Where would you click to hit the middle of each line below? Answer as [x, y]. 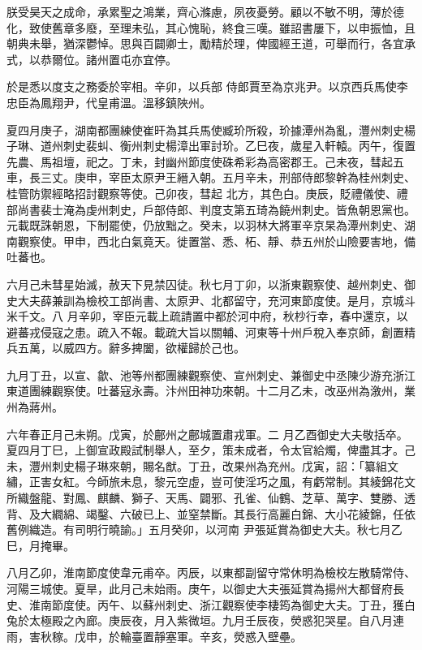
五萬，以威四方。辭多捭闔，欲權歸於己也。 [131, 348]
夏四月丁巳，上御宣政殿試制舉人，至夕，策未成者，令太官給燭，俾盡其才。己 [211, 450]
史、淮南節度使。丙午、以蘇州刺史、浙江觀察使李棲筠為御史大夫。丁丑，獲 [205, 604]
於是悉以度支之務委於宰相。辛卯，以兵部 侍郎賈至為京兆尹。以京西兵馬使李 [207, 86]
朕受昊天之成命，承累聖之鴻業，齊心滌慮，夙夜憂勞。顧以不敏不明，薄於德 [205, 11]
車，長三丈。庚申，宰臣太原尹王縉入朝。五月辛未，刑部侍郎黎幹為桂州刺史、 [211, 177]
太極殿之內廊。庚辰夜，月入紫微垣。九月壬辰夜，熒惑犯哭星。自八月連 [216, 620]
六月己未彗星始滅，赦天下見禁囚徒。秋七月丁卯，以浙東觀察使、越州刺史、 [205, 284]
